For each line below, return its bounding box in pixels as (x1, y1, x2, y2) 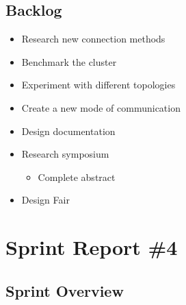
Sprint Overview (5, 280, 124, 301)
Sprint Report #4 (5, 233, 178, 261)
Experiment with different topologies (21, 77, 176, 92)
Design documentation (21, 123, 116, 138)
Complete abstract (38, 169, 116, 184)
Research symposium (21, 147, 109, 161)
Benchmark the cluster (21, 54, 117, 69)
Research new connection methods (21, 32, 165, 46)
